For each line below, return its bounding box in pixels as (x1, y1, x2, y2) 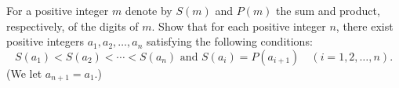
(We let (6, 64, 42, 81)
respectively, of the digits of (6, 17, 139, 34)
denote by (125, 2, 172, 18)
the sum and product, (276, 2, 380, 18)
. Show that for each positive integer (151, 17, 326, 34)
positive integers (6, 33, 84, 49)
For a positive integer (6, 2, 109, 18)
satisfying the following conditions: (146, 33, 313, 49)
